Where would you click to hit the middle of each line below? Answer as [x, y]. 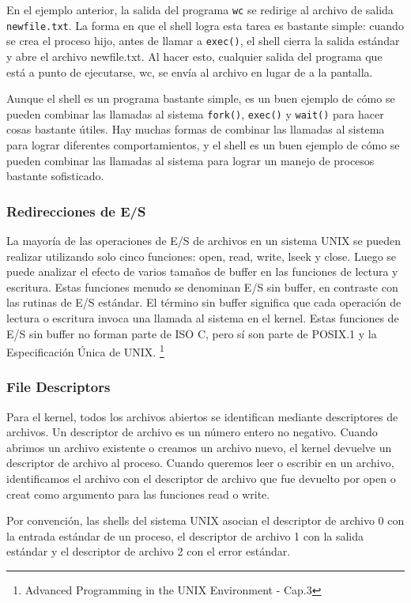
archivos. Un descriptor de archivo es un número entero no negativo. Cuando [192, 432]
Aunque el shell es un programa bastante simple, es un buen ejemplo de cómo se [201, 98]
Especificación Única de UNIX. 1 [85, 350]
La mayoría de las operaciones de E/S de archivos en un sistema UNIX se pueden [204, 240]
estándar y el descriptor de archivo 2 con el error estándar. [149, 551]
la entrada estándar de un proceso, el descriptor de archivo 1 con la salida [185, 535]
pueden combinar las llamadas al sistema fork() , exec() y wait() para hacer [195, 113]
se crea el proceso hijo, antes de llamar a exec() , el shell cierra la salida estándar [203, 41]
